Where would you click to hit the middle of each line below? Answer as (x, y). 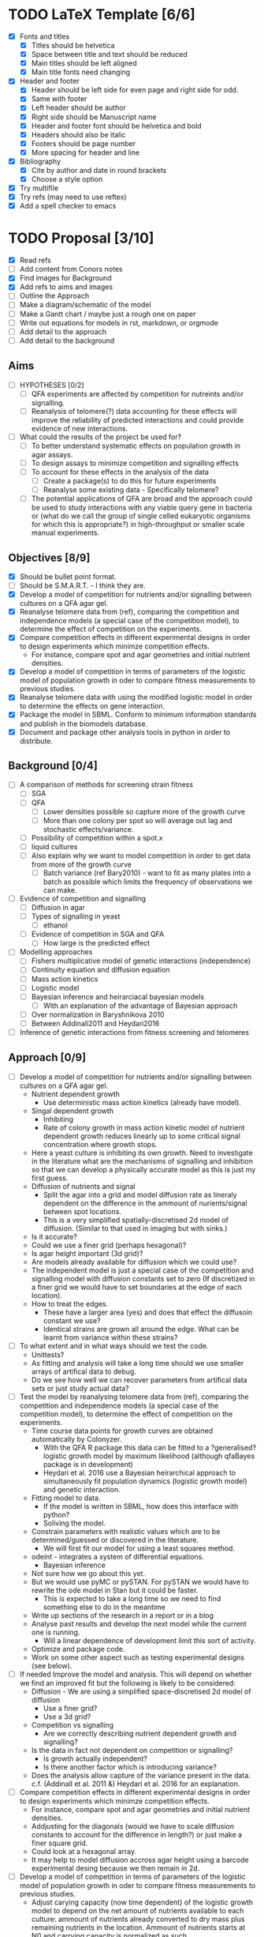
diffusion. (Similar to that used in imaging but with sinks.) (135, 1228)
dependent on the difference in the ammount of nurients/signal (145, 1203)
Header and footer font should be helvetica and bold (117, 126)
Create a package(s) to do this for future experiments (130, 481)
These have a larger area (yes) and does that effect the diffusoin (148, 1312)
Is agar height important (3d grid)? (87, 1253)
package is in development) (88, 1464)
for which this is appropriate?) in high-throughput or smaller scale (138, 525)
